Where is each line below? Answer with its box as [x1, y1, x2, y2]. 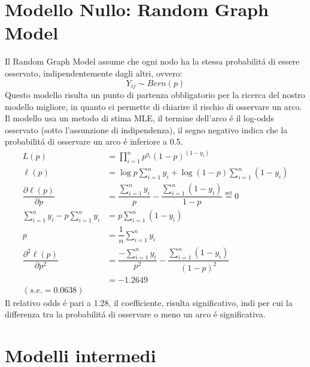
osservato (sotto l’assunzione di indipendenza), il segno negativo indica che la [5, 123, 288, 136]
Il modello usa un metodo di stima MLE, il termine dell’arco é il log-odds [5, 112, 274, 124]
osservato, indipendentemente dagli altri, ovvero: [5, 66, 183, 79]
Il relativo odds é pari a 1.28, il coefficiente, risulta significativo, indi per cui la [5, 296, 293, 308]
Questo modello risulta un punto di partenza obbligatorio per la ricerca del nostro [5, 88, 305, 100]
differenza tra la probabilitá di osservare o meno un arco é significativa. [5, 308, 266, 320]
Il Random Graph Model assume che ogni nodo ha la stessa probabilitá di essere [5, 55, 300, 68]
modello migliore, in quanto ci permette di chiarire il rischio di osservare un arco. [5, 100, 302, 112]
